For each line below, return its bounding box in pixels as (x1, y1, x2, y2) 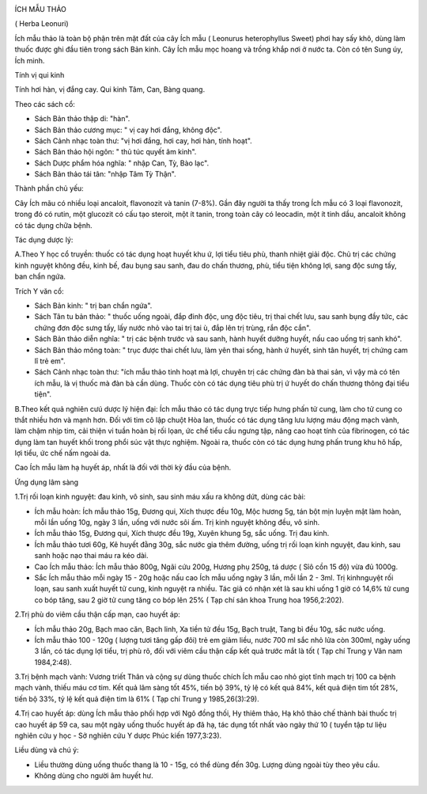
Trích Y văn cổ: (14, 286, 64, 296)
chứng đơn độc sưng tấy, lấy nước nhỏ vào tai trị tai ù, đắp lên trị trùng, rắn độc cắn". (34, 323, 312, 332)
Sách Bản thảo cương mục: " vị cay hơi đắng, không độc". (34, 125, 222, 135)
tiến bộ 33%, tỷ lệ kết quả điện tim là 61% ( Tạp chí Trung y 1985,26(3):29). (14, 693, 260, 704)
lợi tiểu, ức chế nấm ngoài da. (14, 448, 111, 458)
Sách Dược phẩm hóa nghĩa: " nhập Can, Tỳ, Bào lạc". (34, 158, 210, 168)
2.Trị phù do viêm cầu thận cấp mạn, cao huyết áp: (14, 610, 181, 619)
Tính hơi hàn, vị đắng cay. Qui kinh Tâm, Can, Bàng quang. (14, 85, 206, 94)
